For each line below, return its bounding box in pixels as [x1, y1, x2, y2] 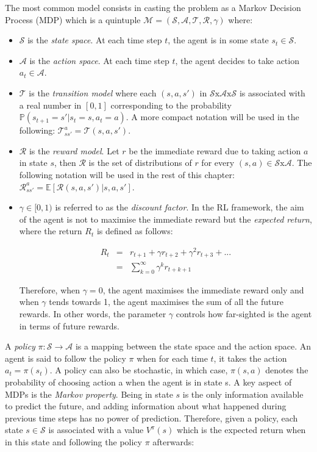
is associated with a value [48, 423, 144, 436]
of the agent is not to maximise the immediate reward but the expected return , [19, 212, 312, 225]
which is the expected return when [177, 423, 306, 436]
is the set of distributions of [88, 156, 192, 169]
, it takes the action [213, 351, 287, 364]
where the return [19, 224, 82, 237]
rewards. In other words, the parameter [19, 307, 166, 320]
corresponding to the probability [110, 98, 232, 111]
